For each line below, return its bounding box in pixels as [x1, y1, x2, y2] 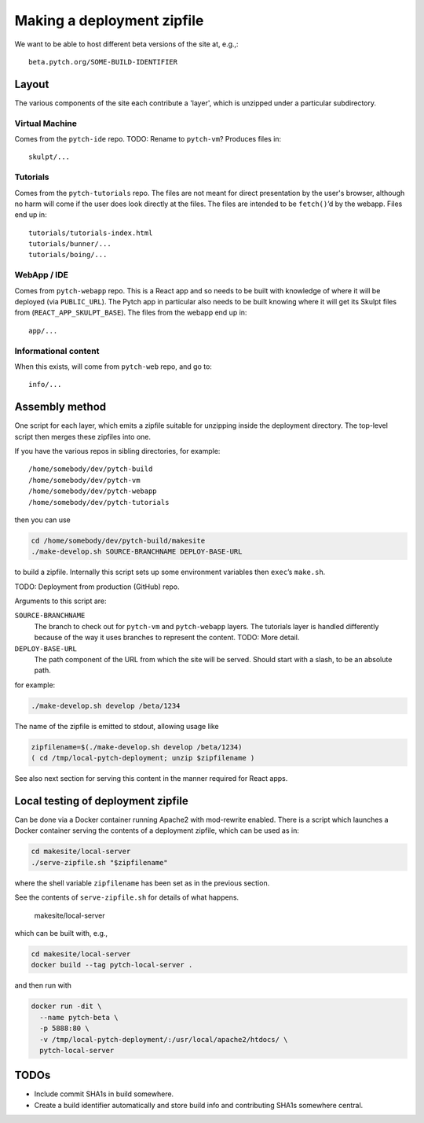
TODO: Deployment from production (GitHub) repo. [14, 582, 180, 591]
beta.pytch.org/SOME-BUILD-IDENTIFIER [28, 57, 178, 66]
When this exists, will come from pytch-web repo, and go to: [14, 362, 212, 371]
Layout [14, 77, 49, 90]
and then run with [14, 981, 72, 990]
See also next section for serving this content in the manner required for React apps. [14, 774, 288, 783]
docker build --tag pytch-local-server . [31, 960, 193, 970]
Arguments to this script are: [14, 596, 107, 606]
